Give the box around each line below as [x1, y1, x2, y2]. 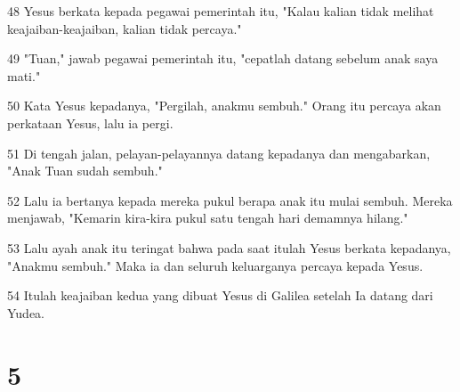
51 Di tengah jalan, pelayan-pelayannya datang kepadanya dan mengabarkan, [7, 143, 431, 162]
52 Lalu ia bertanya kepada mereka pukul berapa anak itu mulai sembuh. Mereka [7, 191, 453, 209]
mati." [7, 66, 41, 85]
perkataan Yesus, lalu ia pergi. [7, 113, 174, 132]
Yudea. [7, 303, 45, 322]
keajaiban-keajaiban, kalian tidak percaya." [7, 19, 242, 37]
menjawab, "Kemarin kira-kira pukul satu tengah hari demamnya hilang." [7, 208, 408, 227]
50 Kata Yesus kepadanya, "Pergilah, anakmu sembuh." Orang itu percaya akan [7, 96, 441, 115]
